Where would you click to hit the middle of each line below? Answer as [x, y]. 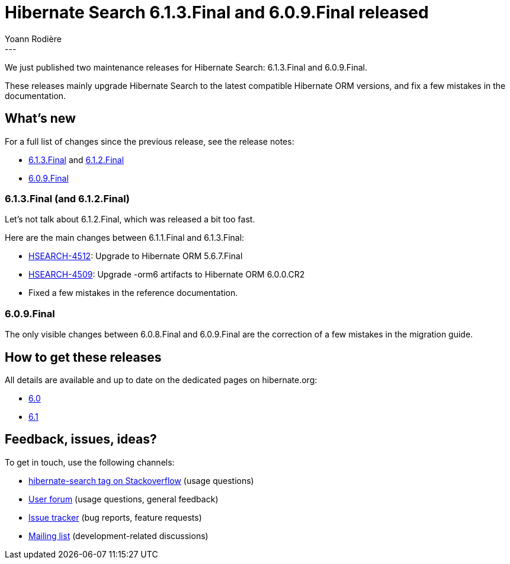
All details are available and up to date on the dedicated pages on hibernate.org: [161, 380]
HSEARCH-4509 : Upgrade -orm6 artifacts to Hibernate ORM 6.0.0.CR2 [167, 275]
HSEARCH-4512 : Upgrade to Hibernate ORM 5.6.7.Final [136, 256]
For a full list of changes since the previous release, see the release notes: [150, 141]
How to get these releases [83, 357]
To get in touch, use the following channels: [90, 462]
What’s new [40, 119]
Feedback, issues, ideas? [81, 439]
